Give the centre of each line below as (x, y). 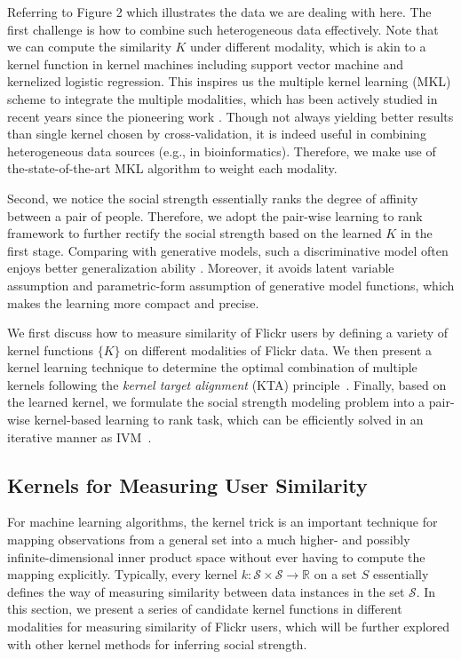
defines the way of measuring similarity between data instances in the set (206, 591)
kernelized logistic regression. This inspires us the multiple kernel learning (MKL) (229, 81)
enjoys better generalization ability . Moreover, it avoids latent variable (201, 268)
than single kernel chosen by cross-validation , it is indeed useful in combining (217, 134)
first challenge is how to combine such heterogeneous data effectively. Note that (223, 29)
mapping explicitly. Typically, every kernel (123, 574)
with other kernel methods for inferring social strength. (157, 643)
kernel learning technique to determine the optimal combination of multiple (212, 367)
